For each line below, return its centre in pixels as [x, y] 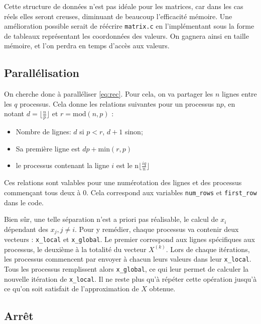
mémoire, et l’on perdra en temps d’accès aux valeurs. [87, 46]
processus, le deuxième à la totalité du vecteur [75, 249]
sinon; [134, 132]
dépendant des [26, 229]
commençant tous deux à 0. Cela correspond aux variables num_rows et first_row [130, 192]
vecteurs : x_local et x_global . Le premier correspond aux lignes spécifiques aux [129, 239]
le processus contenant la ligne [62, 165]
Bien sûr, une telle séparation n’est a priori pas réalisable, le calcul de [111, 219]
